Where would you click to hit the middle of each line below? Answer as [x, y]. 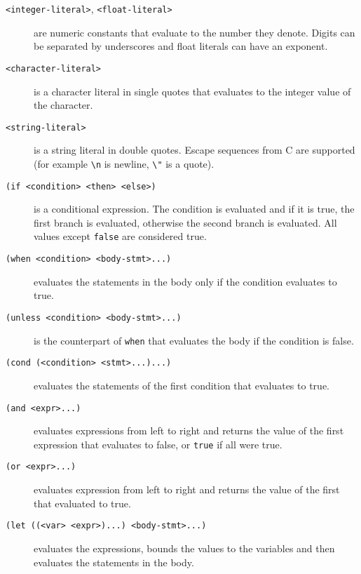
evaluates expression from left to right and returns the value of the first [187, 489]
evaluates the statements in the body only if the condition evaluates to [185, 281]
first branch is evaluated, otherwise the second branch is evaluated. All [185, 222]
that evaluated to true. [82, 503]
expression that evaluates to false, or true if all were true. [158, 444]
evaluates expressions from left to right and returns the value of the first [189, 430]
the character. [63, 105]
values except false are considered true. [120, 236]
